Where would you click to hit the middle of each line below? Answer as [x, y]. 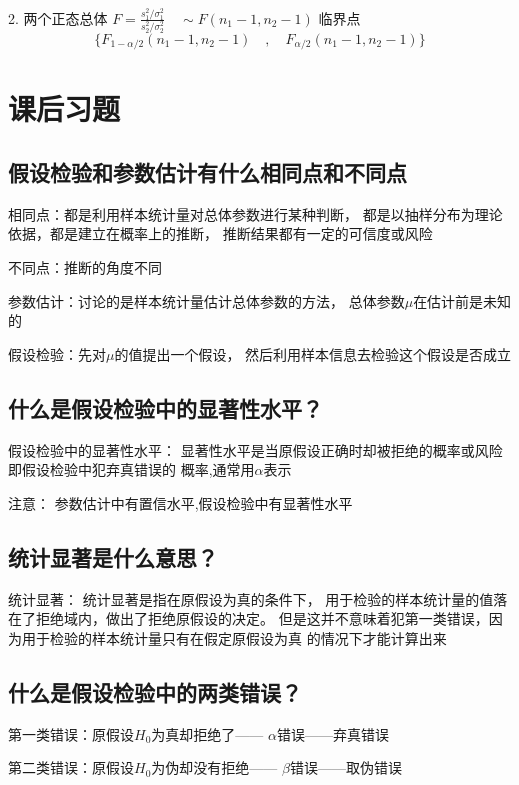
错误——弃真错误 [332, 733]
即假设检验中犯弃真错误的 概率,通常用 [131, 469]
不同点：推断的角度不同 [85, 266]
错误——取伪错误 [345, 767]
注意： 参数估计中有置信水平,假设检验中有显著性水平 [180, 502]
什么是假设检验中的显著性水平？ [165, 407]
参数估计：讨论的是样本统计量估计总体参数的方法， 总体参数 [206, 300]
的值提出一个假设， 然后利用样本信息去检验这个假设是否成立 [313, 353]
